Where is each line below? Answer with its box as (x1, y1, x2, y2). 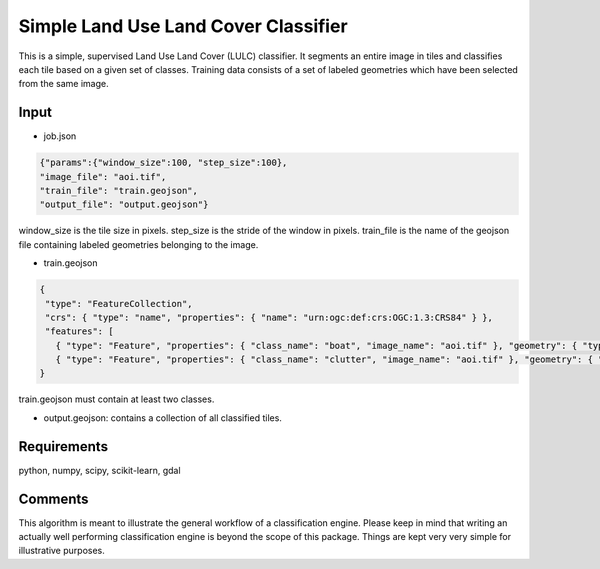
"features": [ (45, 326, 114, 337)
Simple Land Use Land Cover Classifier (18, 15, 349, 37)
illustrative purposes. (18, 545, 105, 557)
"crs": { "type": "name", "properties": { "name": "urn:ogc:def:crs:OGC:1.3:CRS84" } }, (45, 311, 494, 323)
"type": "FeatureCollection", (45, 298, 194, 309)
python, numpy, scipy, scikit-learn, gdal (18, 464, 181, 476)
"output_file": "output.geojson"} (39, 199, 209, 210)
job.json (43, 130, 77, 142)
